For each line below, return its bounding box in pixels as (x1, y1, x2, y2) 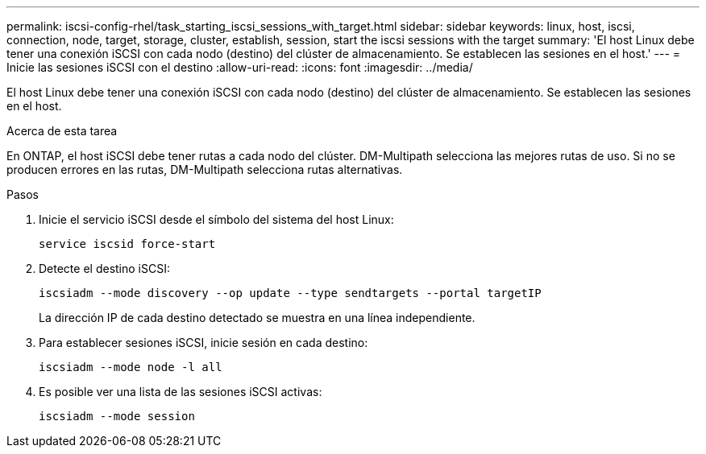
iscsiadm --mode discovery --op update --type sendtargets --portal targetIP (39, 287, 542, 299)
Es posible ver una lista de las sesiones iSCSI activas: (39, 385, 322, 398)
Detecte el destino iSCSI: (39, 262, 170, 275)
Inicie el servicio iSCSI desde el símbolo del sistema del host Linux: (39, 213, 394, 226)
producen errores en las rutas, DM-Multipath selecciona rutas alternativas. (6, 163, 403, 176)
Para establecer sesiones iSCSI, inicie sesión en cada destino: (39, 336, 368, 349)
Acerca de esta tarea (6, 124, 118, 138)
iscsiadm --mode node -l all (39, 361, 222, 374)
